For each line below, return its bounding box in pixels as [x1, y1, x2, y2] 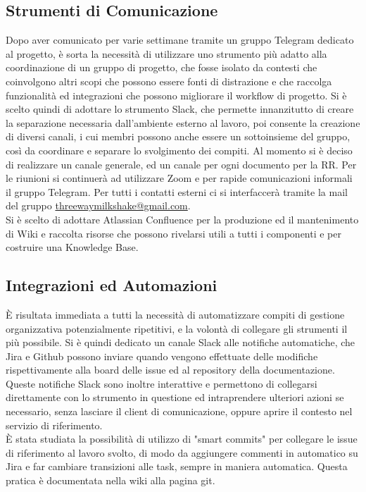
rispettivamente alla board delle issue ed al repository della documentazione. [6, 362, 335, 377]
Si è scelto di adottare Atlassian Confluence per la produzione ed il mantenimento [6, 211, 359, 226]
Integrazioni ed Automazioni [6, 274, 217, 296]
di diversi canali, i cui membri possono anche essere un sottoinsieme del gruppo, [6, 129, 351, 144]
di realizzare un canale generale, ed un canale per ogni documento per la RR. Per [6, 156, 357, 171]
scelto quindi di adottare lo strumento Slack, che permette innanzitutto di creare [6, 102, 354, 116]
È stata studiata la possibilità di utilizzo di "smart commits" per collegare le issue [6, 431, 358, 446]
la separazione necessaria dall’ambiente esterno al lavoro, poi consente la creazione [6, 115, 360, 130]
